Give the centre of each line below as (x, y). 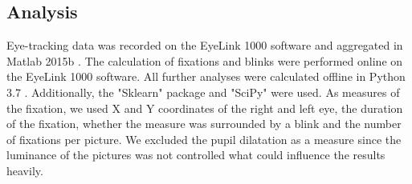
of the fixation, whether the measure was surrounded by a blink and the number (204, 124)
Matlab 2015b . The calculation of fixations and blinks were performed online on (205, 60)
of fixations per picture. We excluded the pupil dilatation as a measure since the (204, 139)
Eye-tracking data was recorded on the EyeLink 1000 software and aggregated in (205, 45)
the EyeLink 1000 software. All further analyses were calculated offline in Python (206, 76)
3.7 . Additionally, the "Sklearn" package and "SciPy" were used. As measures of (203, 92)
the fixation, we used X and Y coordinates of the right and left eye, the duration (205, 108)
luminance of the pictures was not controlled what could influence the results (196, 155)
